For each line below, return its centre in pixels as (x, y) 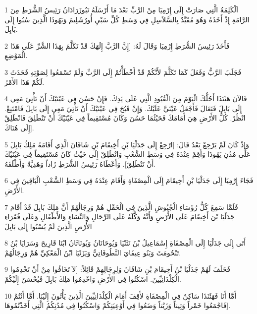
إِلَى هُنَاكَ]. (19, 127)
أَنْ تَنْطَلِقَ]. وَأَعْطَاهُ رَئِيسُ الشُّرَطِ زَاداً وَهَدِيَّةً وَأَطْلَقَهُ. (80, 163)
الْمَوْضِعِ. (16, 55)
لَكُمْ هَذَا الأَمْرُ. (25, 82)
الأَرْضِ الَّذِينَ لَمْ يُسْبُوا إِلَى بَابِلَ (48, 226)
